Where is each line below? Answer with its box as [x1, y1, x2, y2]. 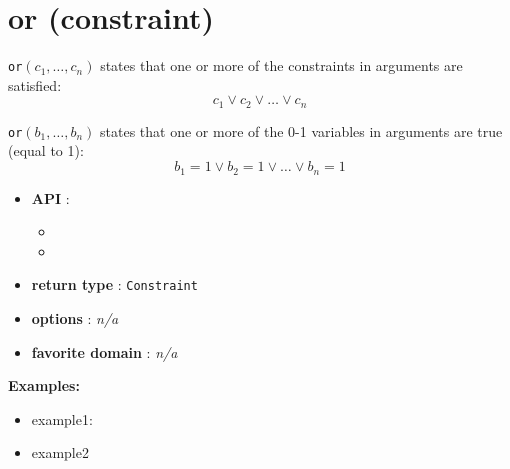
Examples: [8, 375, 80, 396]
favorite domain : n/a [31, 341, 178, 362]
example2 [31, 442, 89, 463]
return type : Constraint [31, 274, 198, 295]
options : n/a [31, 307, 119, 328]
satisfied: [8, 74, 62, 95]
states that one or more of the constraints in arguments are [100, 55, 463, 76]
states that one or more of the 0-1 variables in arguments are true [100, 120, 503, 141]
